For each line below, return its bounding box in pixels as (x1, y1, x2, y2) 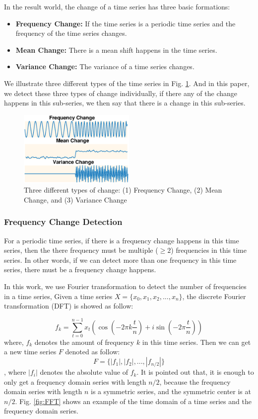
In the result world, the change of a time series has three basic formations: (4, 1, 230, 11)
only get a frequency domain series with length (4, 376, 146, 387)
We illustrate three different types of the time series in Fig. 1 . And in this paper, (4, 78, 250, 88)
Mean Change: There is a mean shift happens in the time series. (15, 44, 217, 55)
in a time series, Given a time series (4, 291, 113, 301)
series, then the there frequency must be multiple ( (4, 245, 158, 255)
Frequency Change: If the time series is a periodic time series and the (15, 18, 236, 28)
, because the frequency (159, 376, 231, 387)
